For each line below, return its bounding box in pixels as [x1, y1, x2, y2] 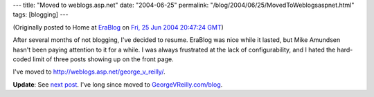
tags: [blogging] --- [12, 10, 69, 19]
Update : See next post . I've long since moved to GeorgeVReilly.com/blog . [12, 80, 223, 89]
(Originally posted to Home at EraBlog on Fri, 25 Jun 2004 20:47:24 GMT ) [12, 23, 224, 31]
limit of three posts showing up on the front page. [32, 55, 174, 63]
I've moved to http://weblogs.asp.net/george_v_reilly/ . [12, 67, 166, 76]
